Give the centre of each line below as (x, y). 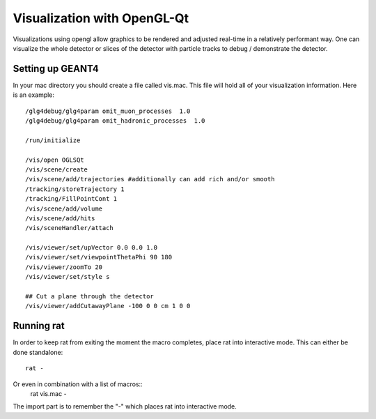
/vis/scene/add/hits (60, 218)
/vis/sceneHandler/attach (70, 228)
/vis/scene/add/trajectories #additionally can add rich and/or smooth (150, 179)
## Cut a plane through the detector (90, 297)
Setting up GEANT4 (56, 69)
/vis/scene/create (57, 169)
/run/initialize (53, 140)
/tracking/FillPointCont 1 (71, 199)
